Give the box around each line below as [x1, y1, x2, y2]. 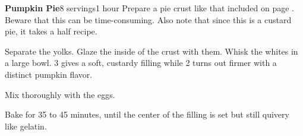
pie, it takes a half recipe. [5, 25, 97, 37]
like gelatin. [5, 119, 47, 132]
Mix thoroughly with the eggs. [5, 88, 115, 100]
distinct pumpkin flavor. [5, 68, 93, 80]
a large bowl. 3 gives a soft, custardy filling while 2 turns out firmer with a [5, 56, 277, 69]
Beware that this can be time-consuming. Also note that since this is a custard [5, 13, 292, 26]
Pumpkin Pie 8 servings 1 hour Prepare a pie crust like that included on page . [5, 2, 295, 14]
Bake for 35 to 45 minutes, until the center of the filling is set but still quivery [5, 108, 289, 121]
